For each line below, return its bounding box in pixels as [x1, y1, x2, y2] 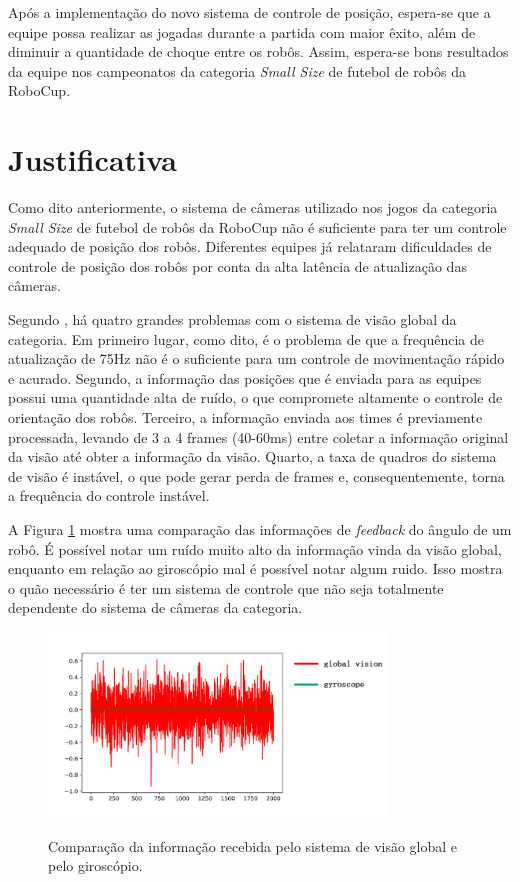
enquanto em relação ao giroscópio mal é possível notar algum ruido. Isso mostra [8, 558, 503, 579]
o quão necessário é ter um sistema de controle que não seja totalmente [8, 577, 444, 598]
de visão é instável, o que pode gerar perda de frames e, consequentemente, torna [8, 465, 505, 486]
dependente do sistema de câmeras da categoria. [8, 597, 303, 618]
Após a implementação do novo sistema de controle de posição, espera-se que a [8, 2, 491, 22]
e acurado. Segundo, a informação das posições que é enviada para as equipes [8, 367, 482, 388]
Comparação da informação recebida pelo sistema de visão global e [48, 835, 458, 856]
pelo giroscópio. [48, 855, 143, 876]
